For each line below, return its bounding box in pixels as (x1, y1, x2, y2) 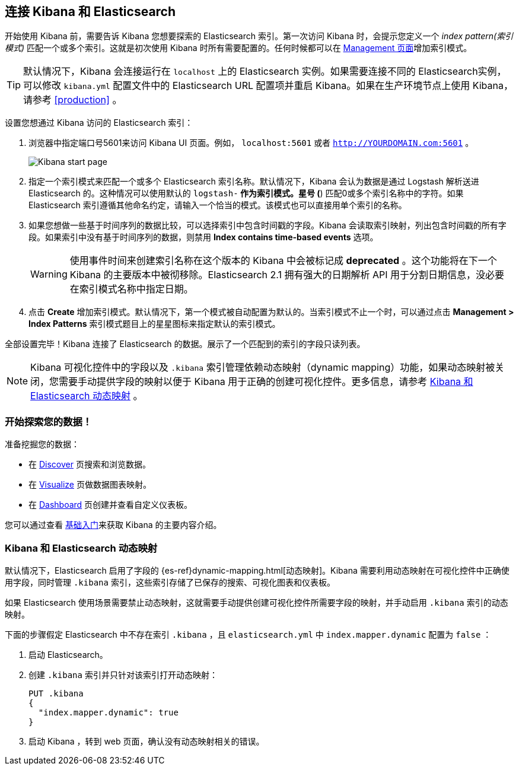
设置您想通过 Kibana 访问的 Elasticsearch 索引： (5, 117, 193, 128)
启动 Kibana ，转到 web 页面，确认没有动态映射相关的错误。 (28, 736, 265, 746)
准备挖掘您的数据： (5, 439, 79, 450)
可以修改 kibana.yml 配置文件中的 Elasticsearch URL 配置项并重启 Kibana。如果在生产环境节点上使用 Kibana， (23, 79, 513, 92)
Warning (30, 268, 68, 281)
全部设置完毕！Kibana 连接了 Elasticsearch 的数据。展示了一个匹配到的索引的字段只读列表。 (5, 339, 365, 349)
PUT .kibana (28, 688, 84, 698)
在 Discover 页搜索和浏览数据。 (28, 459, 151, 470)
